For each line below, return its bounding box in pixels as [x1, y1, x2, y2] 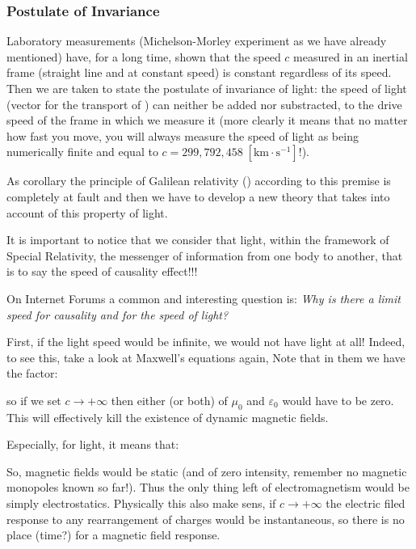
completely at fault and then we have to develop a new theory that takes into [6, 188, 390, 205]
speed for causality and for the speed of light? [6, 306, 229, 323]
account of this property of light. [6, 204, 168, 221]
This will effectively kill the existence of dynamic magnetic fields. [6, 408, 329, 425]
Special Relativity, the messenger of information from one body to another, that [6, 247, 403, 264]
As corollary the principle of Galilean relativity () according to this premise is [6, 172, 391, 189]
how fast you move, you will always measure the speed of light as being [6, 127, 359, 144]
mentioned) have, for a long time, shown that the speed [6, 48, 281, 65]
